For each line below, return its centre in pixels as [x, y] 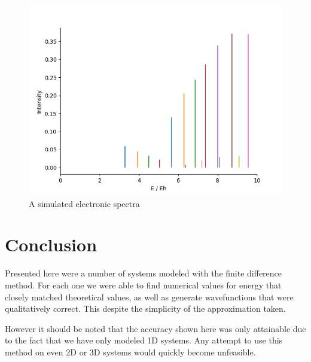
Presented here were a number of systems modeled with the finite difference [144, 273]
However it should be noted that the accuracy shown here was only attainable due [155, 328]
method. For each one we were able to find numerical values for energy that [143, 285]
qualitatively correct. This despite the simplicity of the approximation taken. [145, 308]
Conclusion [51, 244]
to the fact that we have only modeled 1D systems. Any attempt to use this [144, 340]
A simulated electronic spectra [84, 203]
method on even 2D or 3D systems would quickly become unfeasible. [130, 352]
